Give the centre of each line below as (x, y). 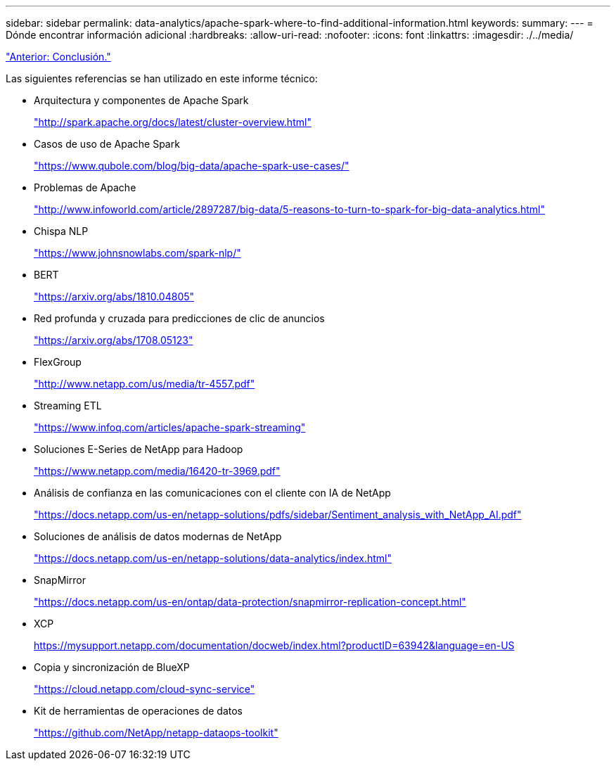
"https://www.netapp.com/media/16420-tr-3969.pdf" (157, 471)
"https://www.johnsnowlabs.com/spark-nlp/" (137, 253)
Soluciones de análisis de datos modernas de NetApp (158, 536)
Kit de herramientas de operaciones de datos (139, 711)
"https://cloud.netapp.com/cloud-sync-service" (145, 689)
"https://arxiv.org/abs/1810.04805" (114, 296)
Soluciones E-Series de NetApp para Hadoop (139, 449)
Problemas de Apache (85, 187)
